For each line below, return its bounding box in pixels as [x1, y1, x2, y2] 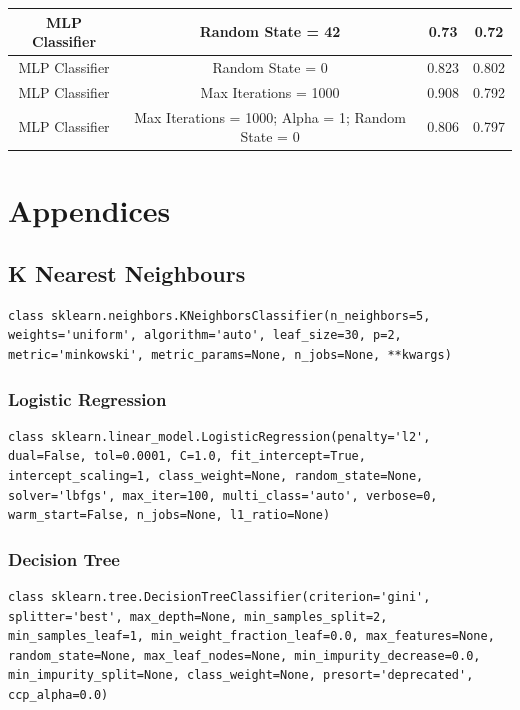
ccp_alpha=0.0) [8, 688, 109, 703]
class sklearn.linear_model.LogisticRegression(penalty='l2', [8, 429, 431, 444]
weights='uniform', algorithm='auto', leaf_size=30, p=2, [8, 328, 402, 343]
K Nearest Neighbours [8, 258, 246, 289]
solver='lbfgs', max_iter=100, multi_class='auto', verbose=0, [8, 488, 438, 503]
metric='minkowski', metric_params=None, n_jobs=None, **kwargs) [8, 348, 452, 363]
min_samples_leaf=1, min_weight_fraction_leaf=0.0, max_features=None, [8, 629, 495, 644]
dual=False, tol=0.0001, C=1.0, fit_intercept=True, [8, 449, 366, 464]
